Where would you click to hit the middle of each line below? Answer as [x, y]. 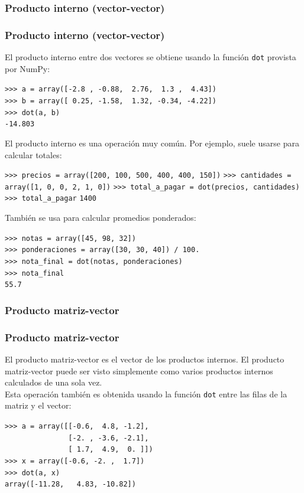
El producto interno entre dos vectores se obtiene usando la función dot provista [151, 57]
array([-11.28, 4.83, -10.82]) [70, 484]
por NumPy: [28, 68]
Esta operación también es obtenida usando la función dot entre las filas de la [146, 394]
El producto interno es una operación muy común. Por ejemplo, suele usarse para [152, 143]
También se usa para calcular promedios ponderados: [101, 218]
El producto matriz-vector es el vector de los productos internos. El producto [145, 359]
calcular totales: [33, 154]
